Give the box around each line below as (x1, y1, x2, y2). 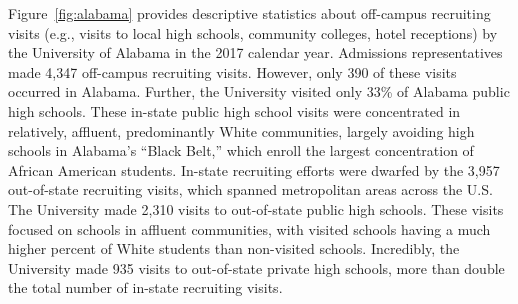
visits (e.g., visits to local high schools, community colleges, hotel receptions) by (8, 22, 498, 43)
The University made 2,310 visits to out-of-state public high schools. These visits (8, 198, 504, 219)
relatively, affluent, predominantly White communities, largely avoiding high (8, 120, 475, 141)
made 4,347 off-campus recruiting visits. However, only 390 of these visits (8, 61, 457, 82)
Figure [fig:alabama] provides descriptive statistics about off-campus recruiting (8, 3, 491, 23)
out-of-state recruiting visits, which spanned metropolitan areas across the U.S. (8, 179, 493, 200)
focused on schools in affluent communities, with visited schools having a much (8, 218, 491, 239)
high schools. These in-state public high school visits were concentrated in (8, 100, 461, 121)
